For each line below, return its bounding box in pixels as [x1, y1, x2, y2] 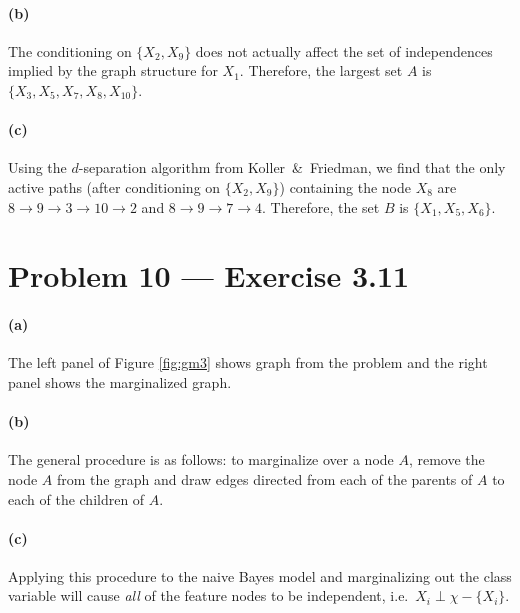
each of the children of [8, 488, 145, 509]
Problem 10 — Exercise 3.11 [8, 255, 410, 296]
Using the [8, 157, 67, 178]
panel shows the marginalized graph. [8, 371, 232, 392]
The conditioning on [8, 40, 132, 61]
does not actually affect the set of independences [195, 40, 493, 61]
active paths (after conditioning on [8, 176, 221, 197]
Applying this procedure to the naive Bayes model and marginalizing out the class [8, 565, 512, 586]
